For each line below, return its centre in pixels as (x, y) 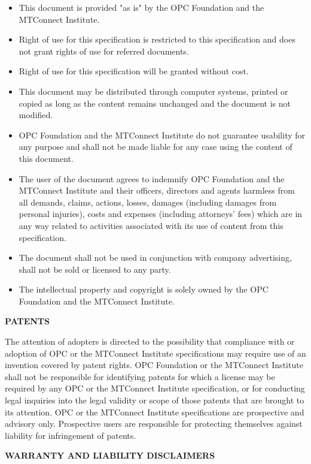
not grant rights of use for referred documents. (104, 51)
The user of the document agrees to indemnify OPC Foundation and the (152, 178)
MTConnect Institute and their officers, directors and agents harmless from (157, 190)
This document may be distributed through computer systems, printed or (153, 91)
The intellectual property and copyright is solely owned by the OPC (144, 289)
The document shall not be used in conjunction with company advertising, (155, 257)
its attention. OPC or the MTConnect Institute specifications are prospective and (155, 412)
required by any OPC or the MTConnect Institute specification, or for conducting (155, 388)
